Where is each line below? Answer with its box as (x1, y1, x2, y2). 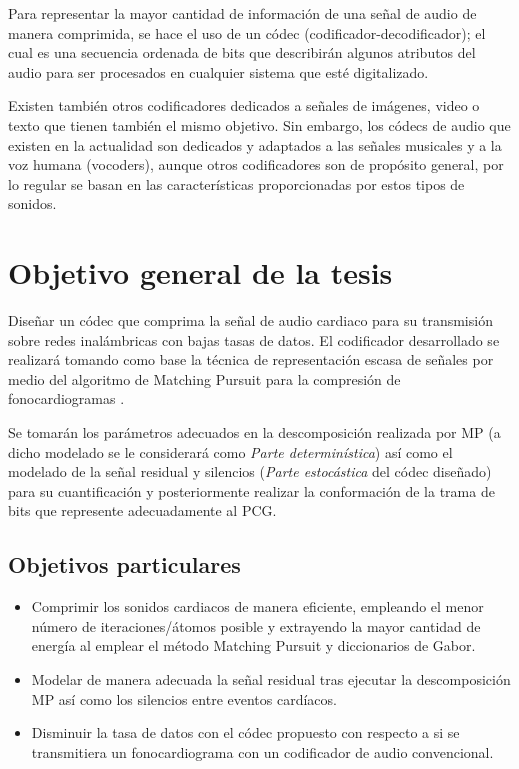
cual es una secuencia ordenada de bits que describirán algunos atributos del (8, 42, 476, 63)
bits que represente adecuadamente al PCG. (8, 500, 277, 521)
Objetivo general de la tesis (8, 252, 393, 293)
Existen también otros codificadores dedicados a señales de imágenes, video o (8, 95, 480, 116)
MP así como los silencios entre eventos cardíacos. (31, 688, 337, 709)
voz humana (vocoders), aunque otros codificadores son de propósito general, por (8, 154, 504, 175)
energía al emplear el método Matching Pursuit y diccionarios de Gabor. (31, 635, 476, 656)
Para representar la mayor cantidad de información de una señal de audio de (8, 3, 477, 23)
